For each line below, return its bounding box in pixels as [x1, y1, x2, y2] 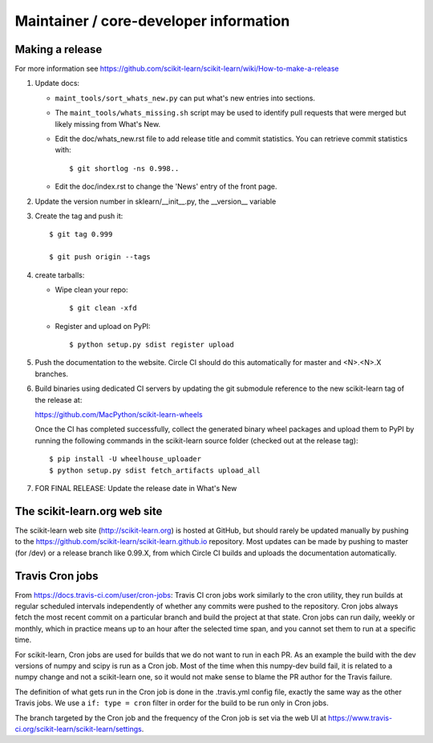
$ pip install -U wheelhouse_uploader [49, 454, 202, 464]
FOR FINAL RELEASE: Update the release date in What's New [34, 484, 237, 493]
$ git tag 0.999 [49, 229, 113, 239]
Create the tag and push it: [34, 211, 123, 221]
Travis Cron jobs [14, 569, 99, 583]
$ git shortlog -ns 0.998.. [69, 164, 180, 173]
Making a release [14, 43, 103, 56]
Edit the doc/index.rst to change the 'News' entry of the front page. [55, 181, 277, 192]
